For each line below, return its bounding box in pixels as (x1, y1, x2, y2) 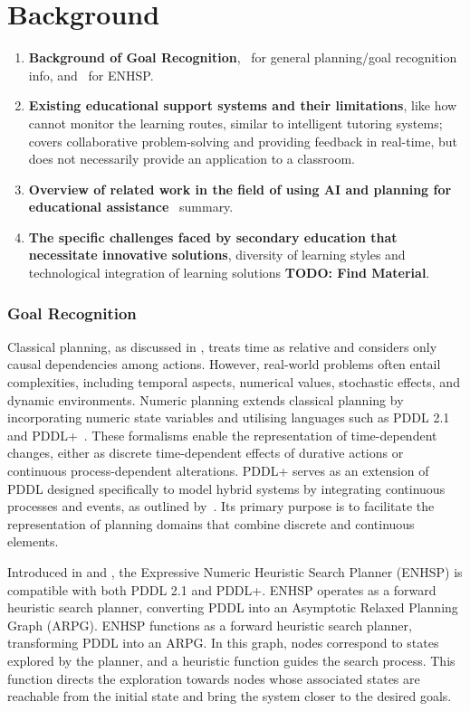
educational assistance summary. (28, 197, 234, 216)
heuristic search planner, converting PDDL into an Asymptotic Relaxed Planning (7, 598, 458, 617)
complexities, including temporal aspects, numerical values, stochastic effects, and (7, 373, 460, 392)
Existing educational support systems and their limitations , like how (28, 96, 457, 115)
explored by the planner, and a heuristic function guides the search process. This (7, 650, 456, 669)
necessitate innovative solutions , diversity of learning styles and (28, 245, 406, 264)
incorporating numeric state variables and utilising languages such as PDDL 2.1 (7, 408, 450, 427)
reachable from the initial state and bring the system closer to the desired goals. (7, 687, 452, 706)
